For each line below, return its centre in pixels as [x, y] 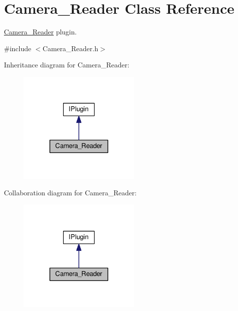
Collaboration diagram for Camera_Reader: [70, 193]
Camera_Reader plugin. [40, 32]
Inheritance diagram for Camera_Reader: [67, 65]
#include [18, 48]
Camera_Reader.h [70, 48]
